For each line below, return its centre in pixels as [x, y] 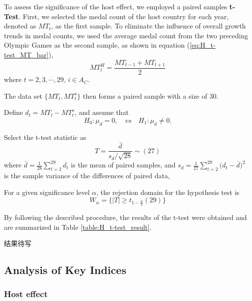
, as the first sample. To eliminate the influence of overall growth [149, 26]
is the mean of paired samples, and [123, 165]
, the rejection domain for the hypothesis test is [168, 192]
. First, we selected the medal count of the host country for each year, [124, 16]
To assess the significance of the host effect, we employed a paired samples [116, 6]
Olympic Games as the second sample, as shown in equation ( [97, 45]
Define [14, 112]
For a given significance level [47, 192]
